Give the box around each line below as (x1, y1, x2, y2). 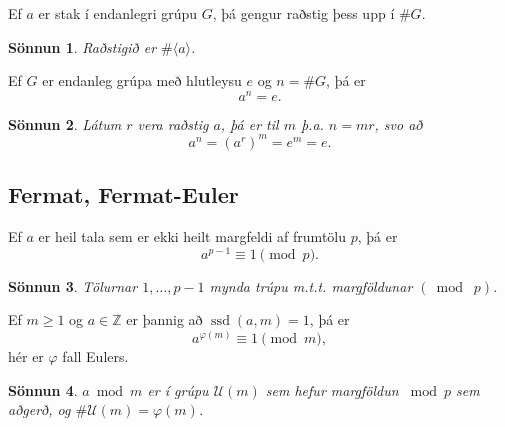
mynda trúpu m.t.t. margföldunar (209, 275, 413, 296)
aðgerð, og (8, 399, 71, 420)
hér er (8, 346, 44, 367)
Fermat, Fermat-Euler (8, 179, 239, 210)
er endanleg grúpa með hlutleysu (42, 70, 242, 91)
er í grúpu (147, 379, 209, 400)
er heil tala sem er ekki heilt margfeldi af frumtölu (38, 226, 347, 247)
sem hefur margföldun (265, 379, 399, 400)
